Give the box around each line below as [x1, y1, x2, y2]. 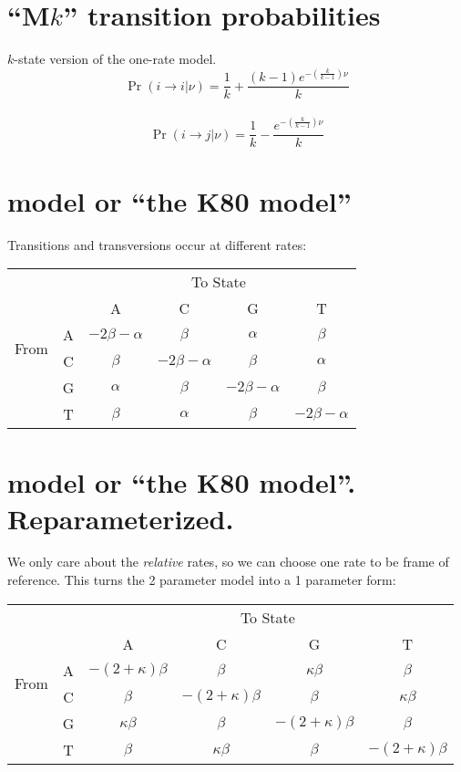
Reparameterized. [7, 499, 234, 537]
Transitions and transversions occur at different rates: [7, 235, 307, 254]
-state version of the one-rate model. [14, 49, 217, 68]
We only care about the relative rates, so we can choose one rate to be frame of [7, 552, 449, 571]
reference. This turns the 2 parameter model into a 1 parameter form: [7, 570, 396, 589]
